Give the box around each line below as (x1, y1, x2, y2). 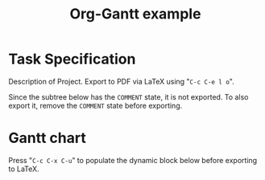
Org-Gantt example (69, 5, 201, 23)
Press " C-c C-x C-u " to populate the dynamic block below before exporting (8, 155, 258, 165)
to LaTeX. (8, 164, 39, 174)
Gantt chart (8, 129, 86, 147)
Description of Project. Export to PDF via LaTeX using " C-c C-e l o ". (8, 76, 235, 86)
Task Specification (8, 50, 136, 68)
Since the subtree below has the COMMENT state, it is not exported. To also (8, 92, 249, 101)
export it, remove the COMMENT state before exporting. (8, 100, 183, 110)
